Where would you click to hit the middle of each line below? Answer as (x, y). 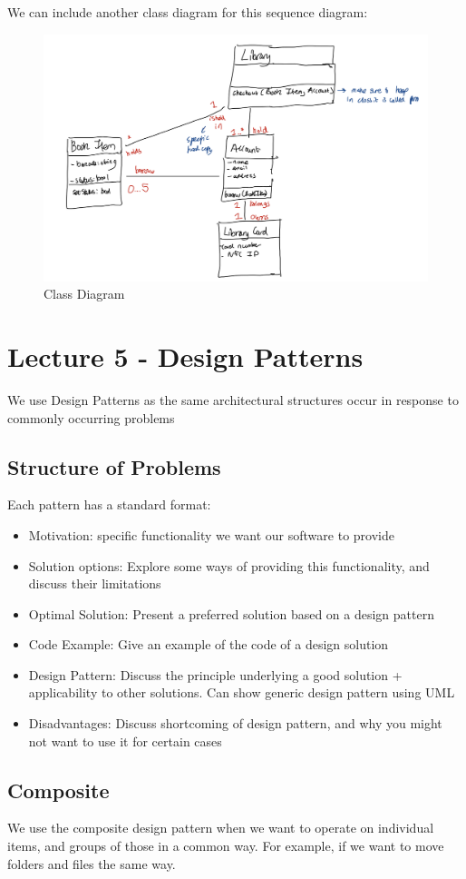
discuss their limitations (95, 583)
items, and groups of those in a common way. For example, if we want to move (226, 846)
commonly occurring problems (91, 417)
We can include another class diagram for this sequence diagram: (188, 12)
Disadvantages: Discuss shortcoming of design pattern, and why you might (235, 723)
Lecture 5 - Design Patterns (185, 356)
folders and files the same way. (92, 863)
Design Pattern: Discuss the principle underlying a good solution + (215, 674)
